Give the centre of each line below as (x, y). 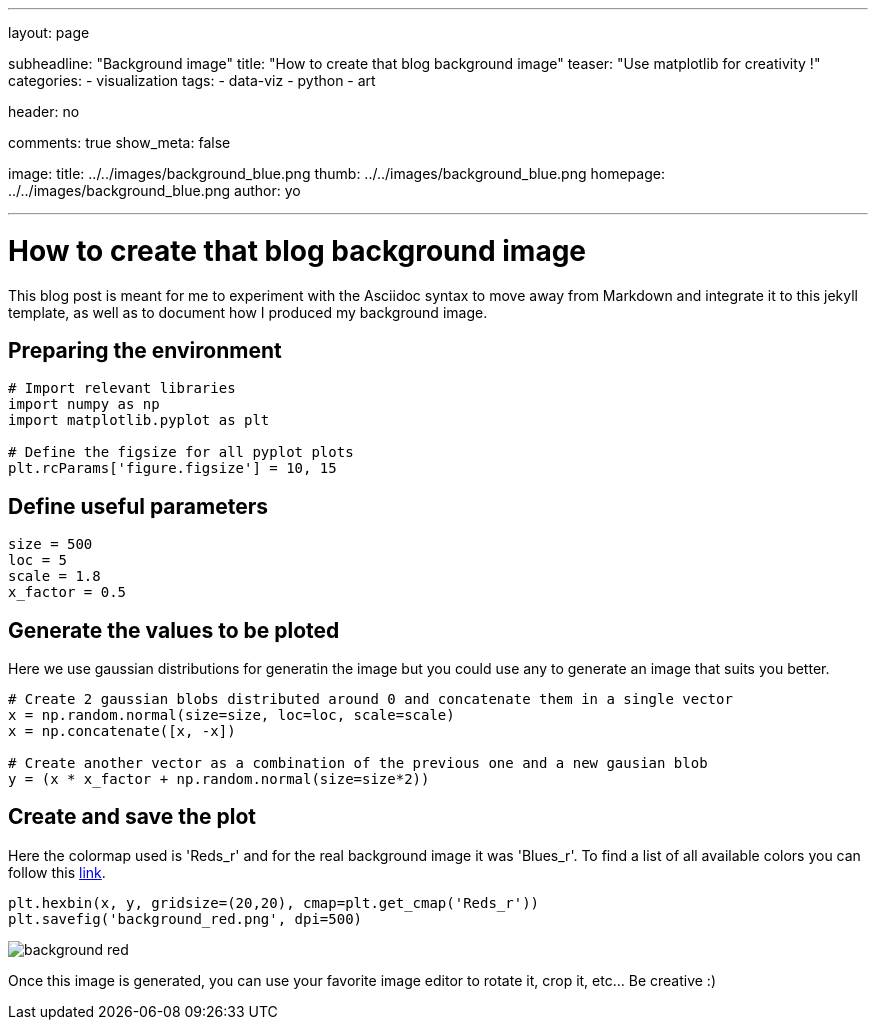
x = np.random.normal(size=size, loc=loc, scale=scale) (231, 715)
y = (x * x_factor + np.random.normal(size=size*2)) (219, 779)
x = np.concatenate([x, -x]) (122, 731)
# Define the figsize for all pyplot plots (181, 452)
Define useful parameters (138, 506)
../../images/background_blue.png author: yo (154, 190)
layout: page (49, 32)
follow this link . (57, 872)
